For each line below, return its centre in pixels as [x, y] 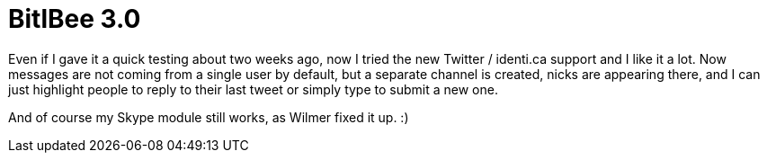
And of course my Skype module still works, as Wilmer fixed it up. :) [209, 117]
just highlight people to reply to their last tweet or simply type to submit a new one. [253, 89]
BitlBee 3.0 [75, 19]
